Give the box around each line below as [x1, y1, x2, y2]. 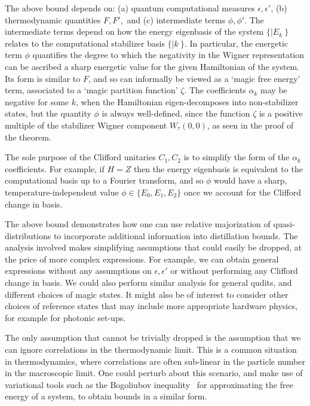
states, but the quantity [5, 107, 91, 120]
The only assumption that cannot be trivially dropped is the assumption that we [5, 331, 301, 344]
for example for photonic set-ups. [5, 311, 126, 323]
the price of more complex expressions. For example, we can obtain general [5, 252, 279, 265]
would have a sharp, [214, 174, 287, 187]
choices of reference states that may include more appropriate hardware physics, [5, 300, 297, 312]
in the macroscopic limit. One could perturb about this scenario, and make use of [5, 367, 303, 379]
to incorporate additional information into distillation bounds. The [53, 229, 298, 242]
